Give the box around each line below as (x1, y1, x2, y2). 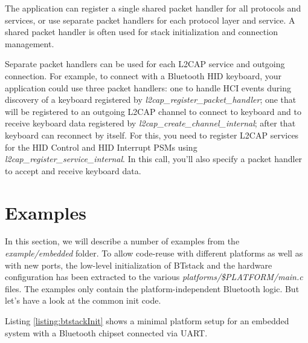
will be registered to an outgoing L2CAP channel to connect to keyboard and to (5, 105, 301, 117)
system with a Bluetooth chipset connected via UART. (5, 326, 208, 339)
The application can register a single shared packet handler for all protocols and (5, 2, 301, 14)
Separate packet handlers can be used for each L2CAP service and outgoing (5, 57, 285, 70)
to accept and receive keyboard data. (5, 164, 141, 177)
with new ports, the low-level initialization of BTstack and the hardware (5, 258, 272, 271)
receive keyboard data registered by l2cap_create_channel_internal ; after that (5, 117, 296, 129)
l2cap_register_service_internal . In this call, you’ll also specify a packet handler (5, 152, 303, 165)
